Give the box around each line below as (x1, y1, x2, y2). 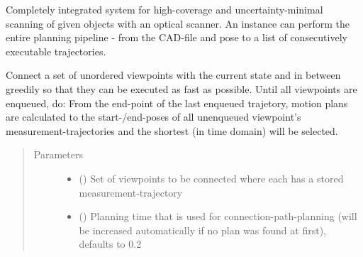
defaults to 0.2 (79, 236, 142, 251)
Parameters (33, 147, 83, 162)
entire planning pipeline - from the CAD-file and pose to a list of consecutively (6, 30, 347, 45)
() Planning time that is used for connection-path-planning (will (79, 209, 357, 224)
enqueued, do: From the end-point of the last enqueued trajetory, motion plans (6, 95, 348, 110)
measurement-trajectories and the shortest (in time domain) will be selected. (6, 123, 338, 138)
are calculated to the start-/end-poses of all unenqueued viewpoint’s (6, 109, 301, 124)
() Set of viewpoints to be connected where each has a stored (79, 170, 344, 185)
